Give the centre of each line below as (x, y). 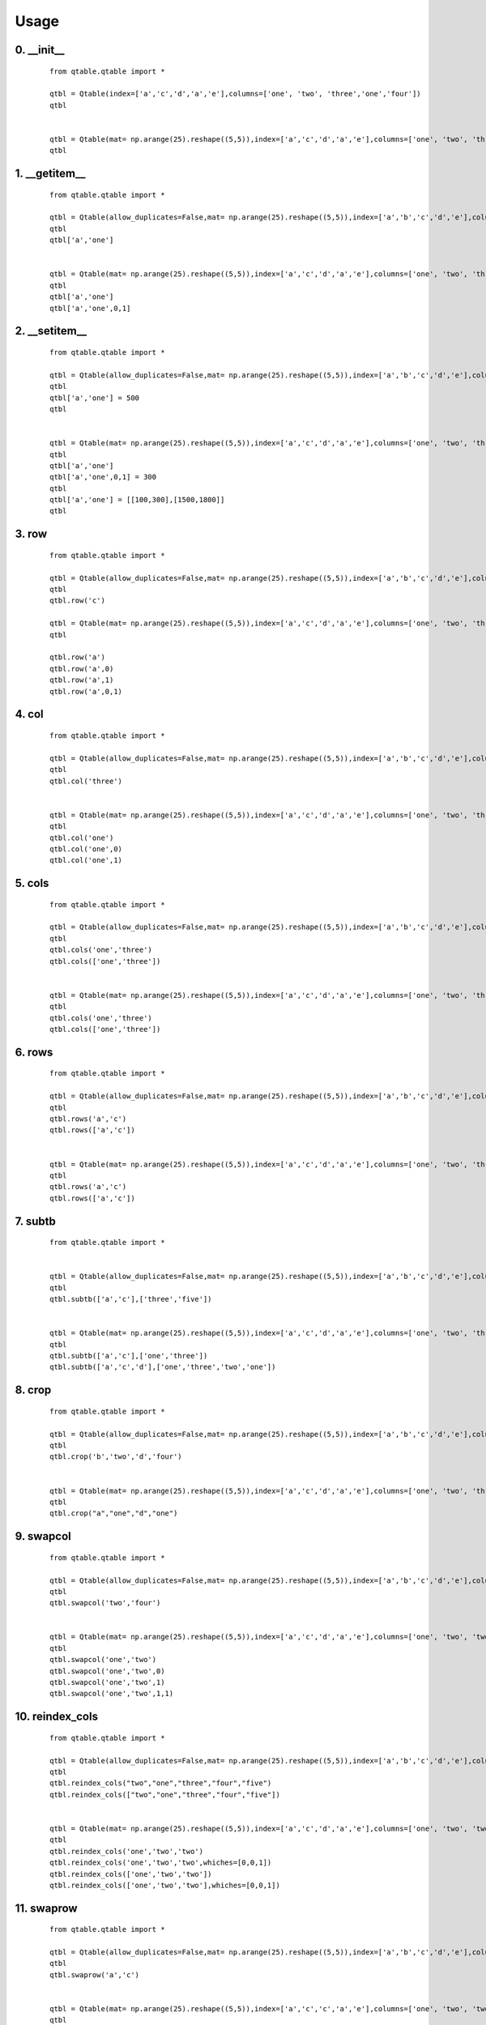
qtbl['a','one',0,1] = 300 (103, 477)
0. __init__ (40, 50)
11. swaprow (46, 1908)
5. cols (32, 883)
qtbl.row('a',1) (82, 680)
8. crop (33, 1390)
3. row (31, 534)
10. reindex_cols (57, 1717)
